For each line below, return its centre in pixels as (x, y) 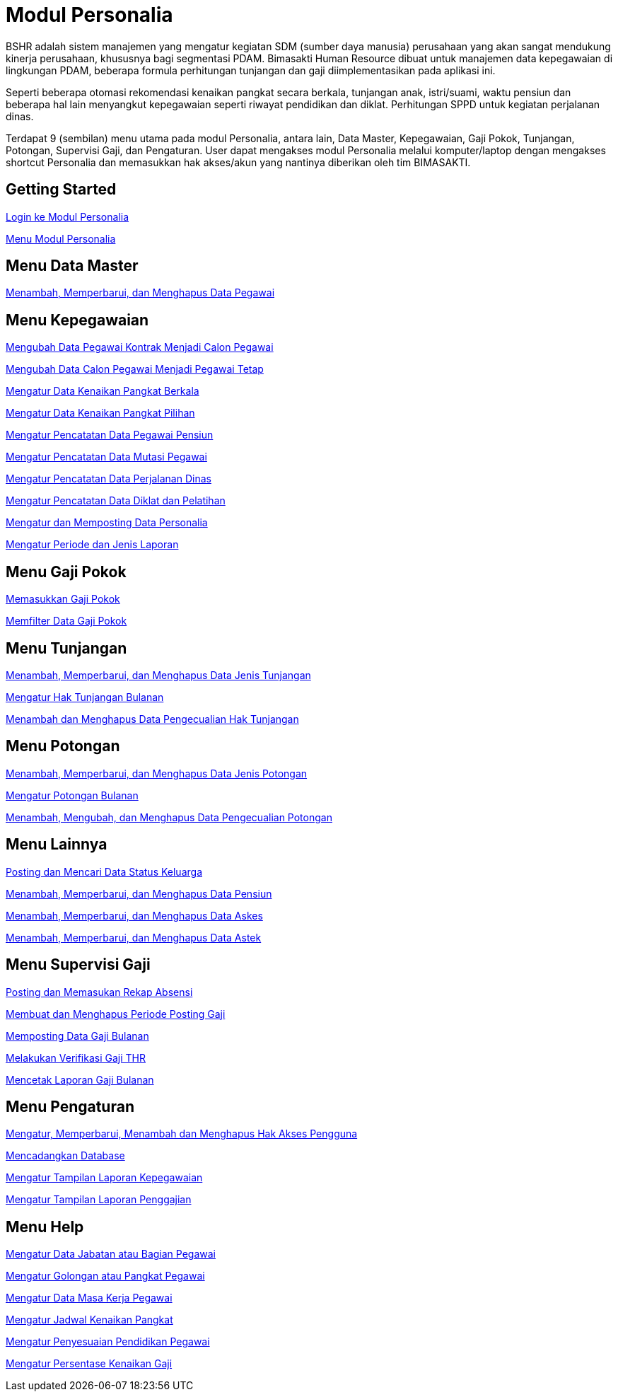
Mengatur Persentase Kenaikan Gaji (89, 1364)
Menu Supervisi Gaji (78, 965)
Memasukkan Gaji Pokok (63, 599)
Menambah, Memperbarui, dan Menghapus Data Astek (134, 937)
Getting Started (61, 190)
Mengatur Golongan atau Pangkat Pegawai (105, 1276)
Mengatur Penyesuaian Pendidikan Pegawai (108, 1342)
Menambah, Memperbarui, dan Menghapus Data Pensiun (139, 893)
